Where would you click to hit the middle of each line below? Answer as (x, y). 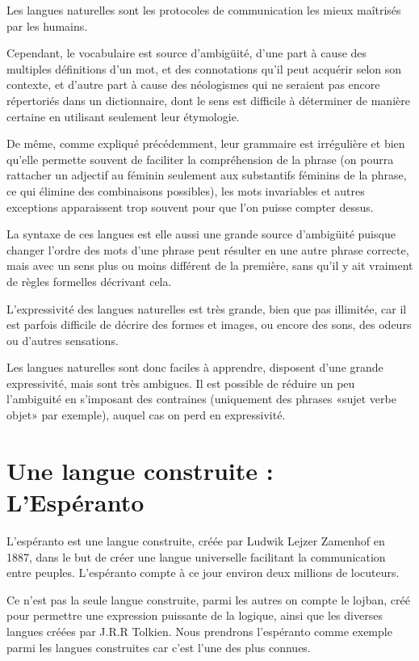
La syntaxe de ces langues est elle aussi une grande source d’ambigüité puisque (201, 234)
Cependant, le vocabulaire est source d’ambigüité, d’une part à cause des (187, 53)
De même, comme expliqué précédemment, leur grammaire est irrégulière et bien (206, 143)
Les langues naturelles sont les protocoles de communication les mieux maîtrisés (204, 10)
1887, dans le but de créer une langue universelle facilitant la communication (196, 556)
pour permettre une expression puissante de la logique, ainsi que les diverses (195, 615)
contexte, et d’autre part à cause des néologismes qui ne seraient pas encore (193, 84)
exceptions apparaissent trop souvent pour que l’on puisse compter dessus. (190, 206)
